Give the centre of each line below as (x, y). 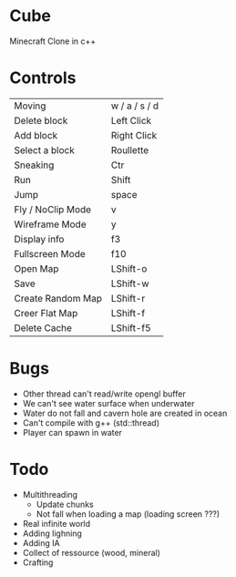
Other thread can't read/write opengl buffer (104, 394)
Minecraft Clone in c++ (53, 41)
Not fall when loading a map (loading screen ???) (128, 514)
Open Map (36, 268)
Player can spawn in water (72, 432)
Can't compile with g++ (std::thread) (91, 422)
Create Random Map (58, 298)
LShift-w (130, 283)
